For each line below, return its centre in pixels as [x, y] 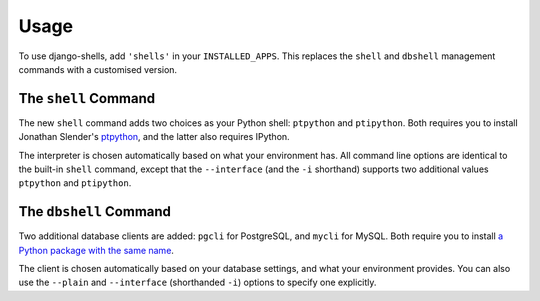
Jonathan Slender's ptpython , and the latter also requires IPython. [154, 137]
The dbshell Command [95, 211]
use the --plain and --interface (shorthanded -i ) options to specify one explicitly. [197, 282]
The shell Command [87, 98]
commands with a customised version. [98, 69]
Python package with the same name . [96, 250]
